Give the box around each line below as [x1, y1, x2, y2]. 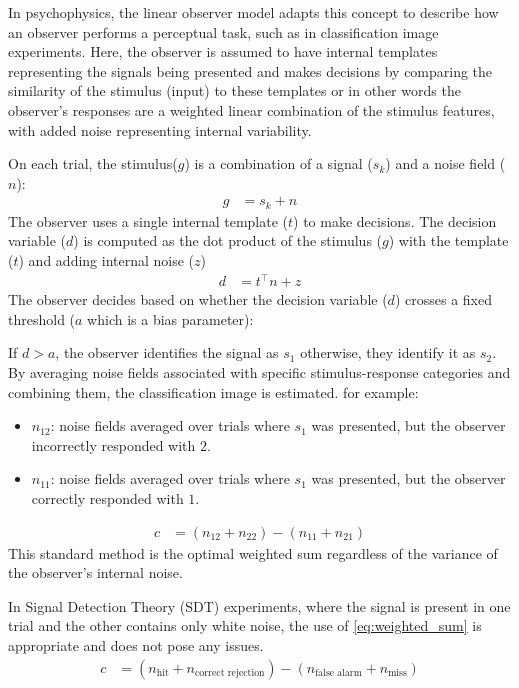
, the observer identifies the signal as [55, 342, 279, 363]
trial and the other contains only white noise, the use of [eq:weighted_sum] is [8, 615, 482, 636]
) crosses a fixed [394, 289, 492, 310]
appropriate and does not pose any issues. [8, 634, 264, 655]
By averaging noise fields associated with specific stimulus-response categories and [8, 361, 511, 382]
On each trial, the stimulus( [8, 153, 178, 174]
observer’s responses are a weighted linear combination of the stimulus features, [8, 99, 495, 120]
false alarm [315, 667, 362, 678]
